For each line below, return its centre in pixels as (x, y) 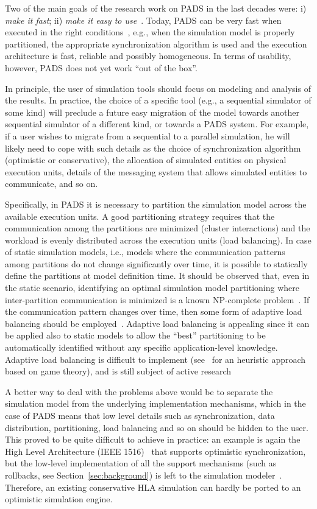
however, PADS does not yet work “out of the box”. (101, 67)
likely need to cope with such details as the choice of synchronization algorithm (153, 148)
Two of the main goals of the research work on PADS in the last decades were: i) (156, 8)
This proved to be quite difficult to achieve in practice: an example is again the (153, 439)
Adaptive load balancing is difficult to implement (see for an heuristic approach (155, 359)
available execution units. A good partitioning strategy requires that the (140, 216)
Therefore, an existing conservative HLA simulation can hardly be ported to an (153, 487)
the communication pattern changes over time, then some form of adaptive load (154, 311)
